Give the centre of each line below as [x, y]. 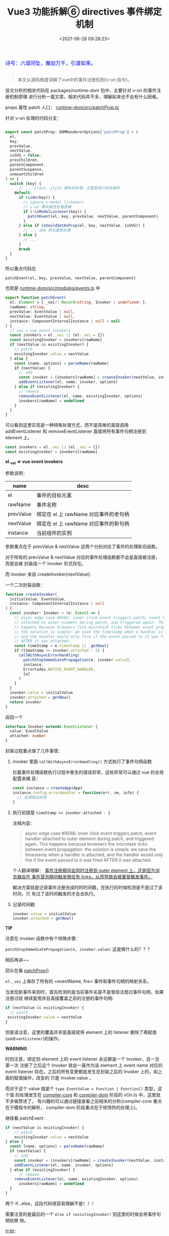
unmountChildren [27, 174]
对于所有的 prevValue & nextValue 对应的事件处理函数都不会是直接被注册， [82, 557]
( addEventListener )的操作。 [34, 1038]
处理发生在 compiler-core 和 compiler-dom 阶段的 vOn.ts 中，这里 [88, 1094]
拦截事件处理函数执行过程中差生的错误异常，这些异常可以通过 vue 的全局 [88, 772]
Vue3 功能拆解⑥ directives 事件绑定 [84, 12]
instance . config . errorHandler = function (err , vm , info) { [76, 793]
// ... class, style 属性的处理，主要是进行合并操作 [69, 188]
